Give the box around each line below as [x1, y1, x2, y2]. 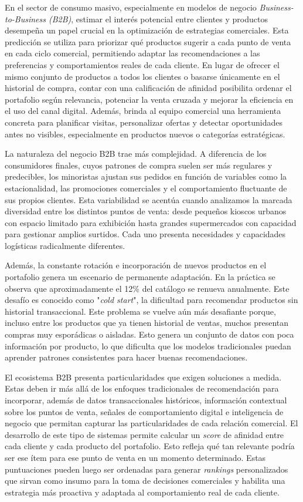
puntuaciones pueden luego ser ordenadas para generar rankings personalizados [5, 463, 288, 475]
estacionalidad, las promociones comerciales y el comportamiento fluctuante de [5, 181, 287, 194]
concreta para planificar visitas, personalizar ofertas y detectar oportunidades [5, 116, 283, 128]
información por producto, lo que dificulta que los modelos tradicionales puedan [5, 339, 291, 352]
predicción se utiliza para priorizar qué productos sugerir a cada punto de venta [5, 35, 291, 48]
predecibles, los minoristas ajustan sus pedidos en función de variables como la [5, 170, 287, 183]
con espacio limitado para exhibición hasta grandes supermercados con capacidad [5, 216, 297, 228]
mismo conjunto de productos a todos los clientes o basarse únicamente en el [5, 70, 280, 82]
